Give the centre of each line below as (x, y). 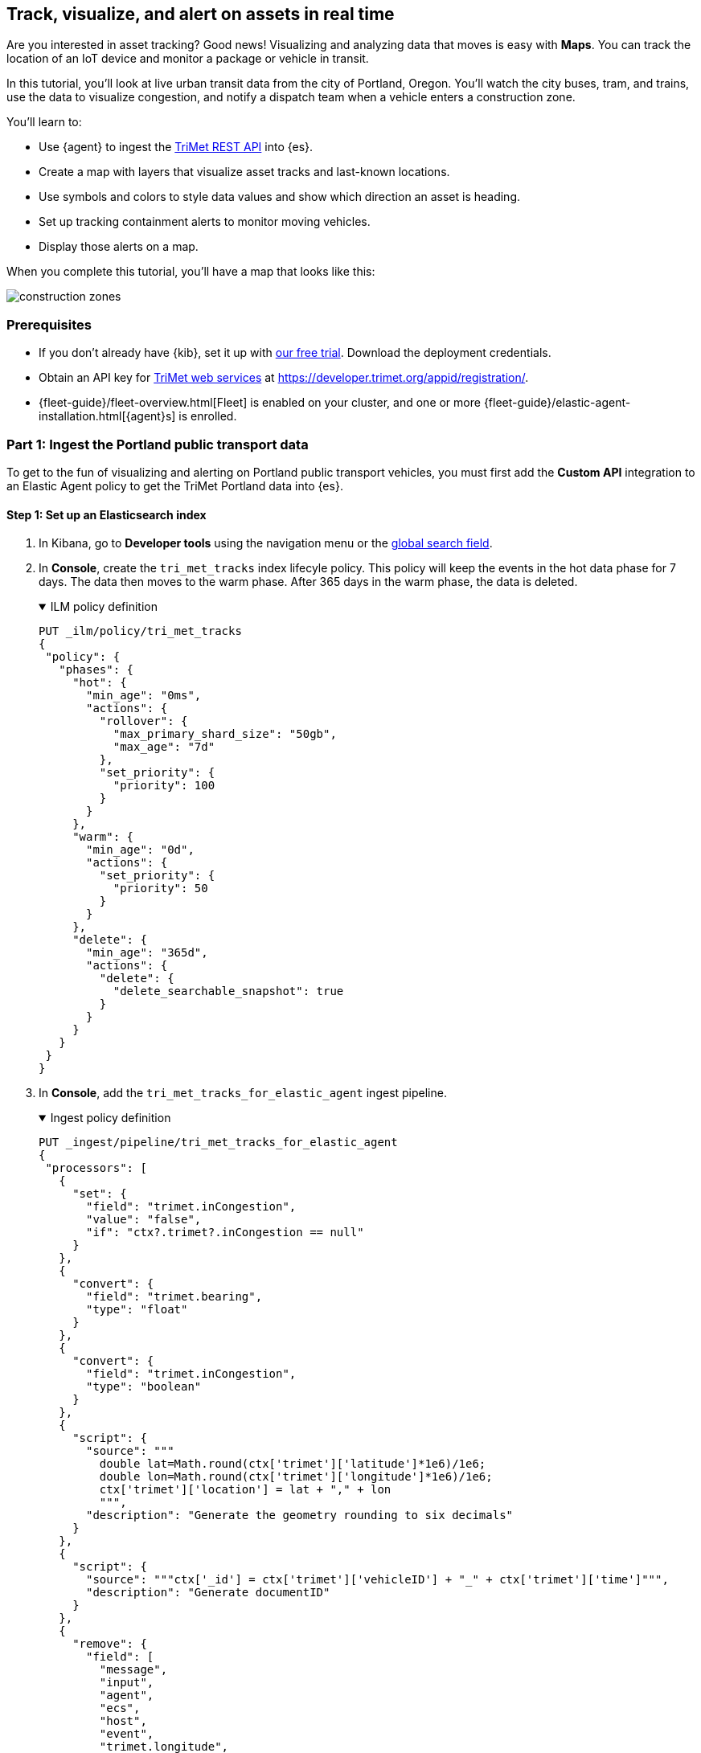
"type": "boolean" (144, 1387)
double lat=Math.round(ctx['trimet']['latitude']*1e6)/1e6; (293, 1464)
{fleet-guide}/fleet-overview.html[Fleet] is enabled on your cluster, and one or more (260, 403)
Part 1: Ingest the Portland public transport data (158, 444)
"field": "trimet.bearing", (174, 1297)
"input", (127, 1683)
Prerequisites (49, 324)
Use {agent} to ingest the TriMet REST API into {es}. (176, 147)
